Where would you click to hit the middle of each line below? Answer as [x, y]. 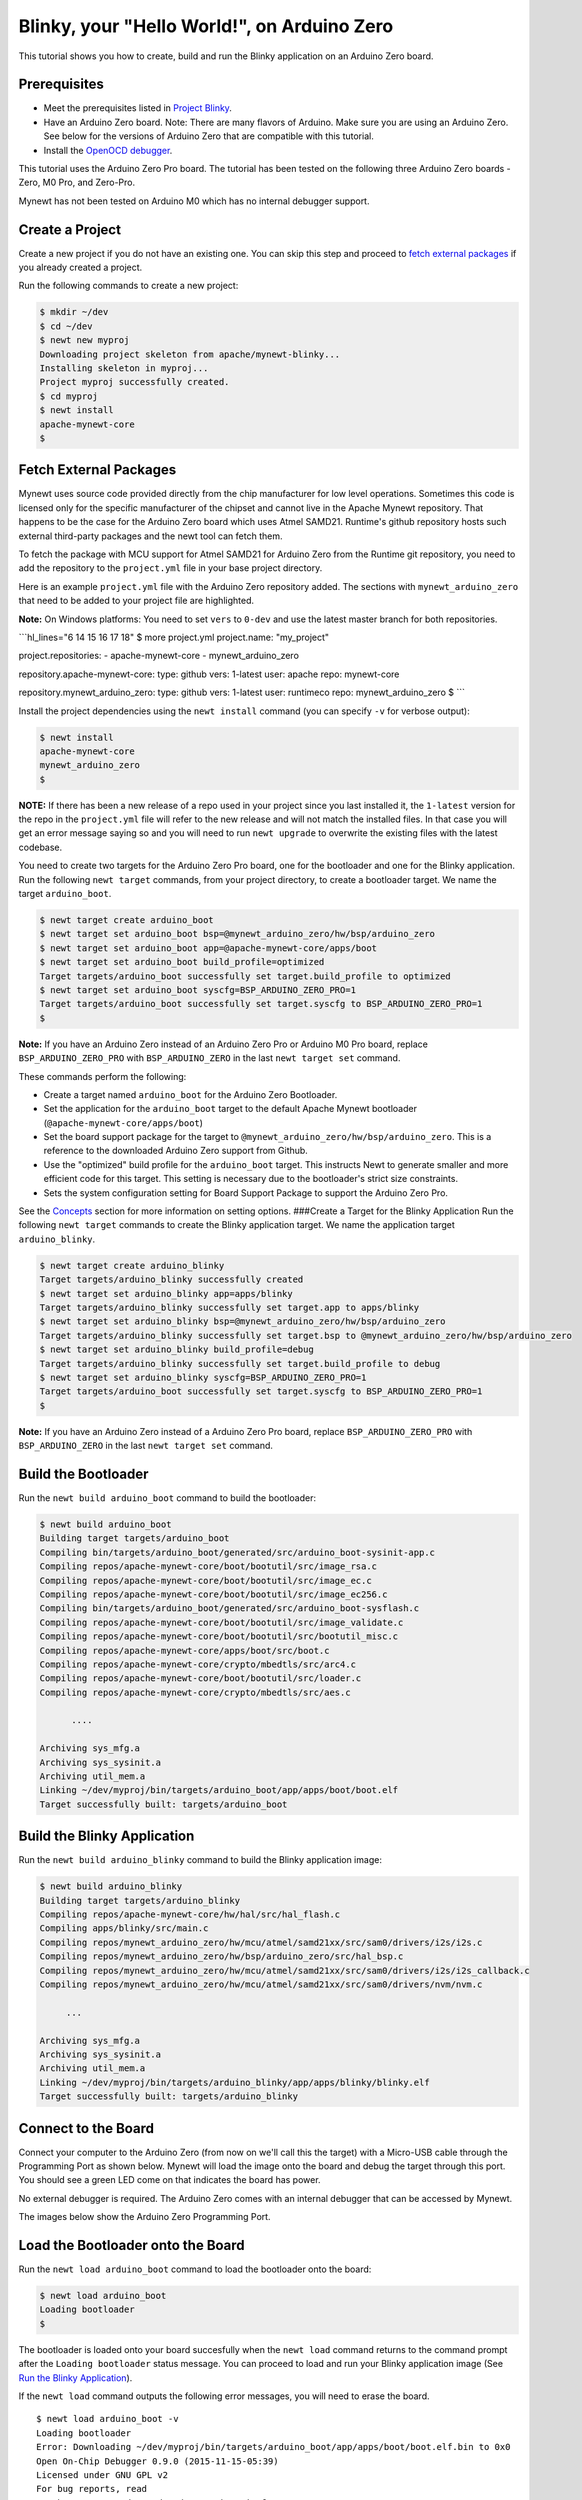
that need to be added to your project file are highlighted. [136, 601]
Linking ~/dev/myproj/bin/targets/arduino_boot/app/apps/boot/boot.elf [219, 1790]
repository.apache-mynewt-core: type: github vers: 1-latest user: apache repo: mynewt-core [209, 674]
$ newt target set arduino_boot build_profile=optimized [182, 962]
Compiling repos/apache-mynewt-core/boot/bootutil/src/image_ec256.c [213, 1594]
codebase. [40, 847]
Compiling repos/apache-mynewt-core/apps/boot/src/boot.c [184, 1650]
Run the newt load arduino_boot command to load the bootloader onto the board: [195, 2269]
